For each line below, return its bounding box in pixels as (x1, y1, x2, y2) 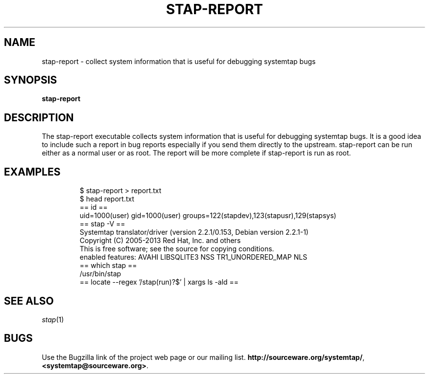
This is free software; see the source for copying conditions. (79, 245, 274, 253)
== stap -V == (79, 220, 125, 228)
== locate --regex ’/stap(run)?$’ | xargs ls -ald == (79, 278, 239, 287)
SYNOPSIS (4, 74, 57, 87)
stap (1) (42, 315, 64, 324)
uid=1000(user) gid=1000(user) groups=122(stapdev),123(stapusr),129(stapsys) (79, 211, 336, 220)
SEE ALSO (4, 294, 54, 307)
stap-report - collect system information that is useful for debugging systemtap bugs (42, 57, 316, 66)
